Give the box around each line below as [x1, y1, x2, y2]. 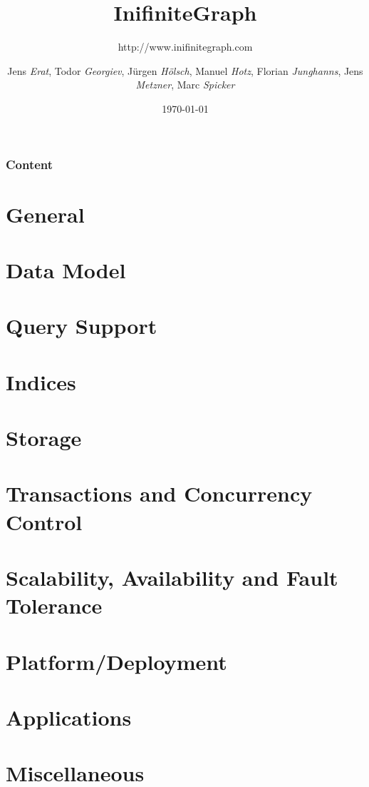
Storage [6, 423, 82, 452]
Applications [6, 702, 132, 731]
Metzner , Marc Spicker [135, 77, 235, 92]
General [6, 199, 85, 228]
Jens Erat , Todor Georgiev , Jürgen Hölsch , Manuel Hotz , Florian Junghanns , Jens [7, 63, 363, 78]
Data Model [6, 255, 126, 284]
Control [6, 507, 83, 536]
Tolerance [6, 591, 103, 620]
